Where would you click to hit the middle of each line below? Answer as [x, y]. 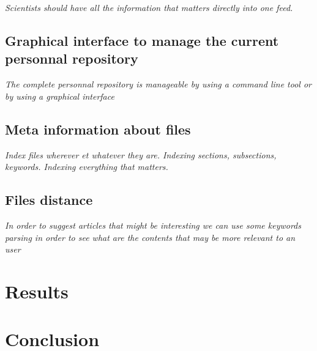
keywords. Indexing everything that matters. [87, 167]
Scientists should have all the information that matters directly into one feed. [149, 7]
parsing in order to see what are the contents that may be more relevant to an [150, 237]
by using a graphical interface [60, 96]
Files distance [49, 200]
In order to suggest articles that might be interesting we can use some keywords [153, 225]
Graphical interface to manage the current [142, 40]
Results [37, 291]
